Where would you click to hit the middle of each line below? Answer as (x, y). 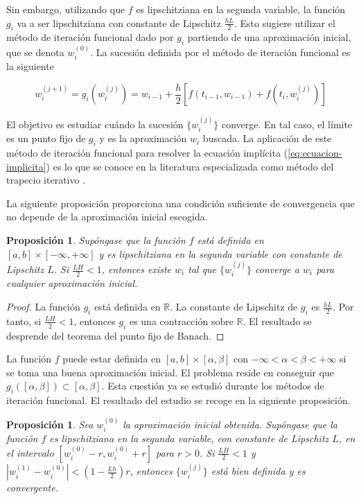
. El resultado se (277, 321)
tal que (202, 269)
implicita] (26, 166)
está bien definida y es (258, 471)
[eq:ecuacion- (315, 153)
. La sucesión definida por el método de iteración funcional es (220, 52)
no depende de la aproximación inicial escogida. (107, 217)
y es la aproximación (143, 138)
